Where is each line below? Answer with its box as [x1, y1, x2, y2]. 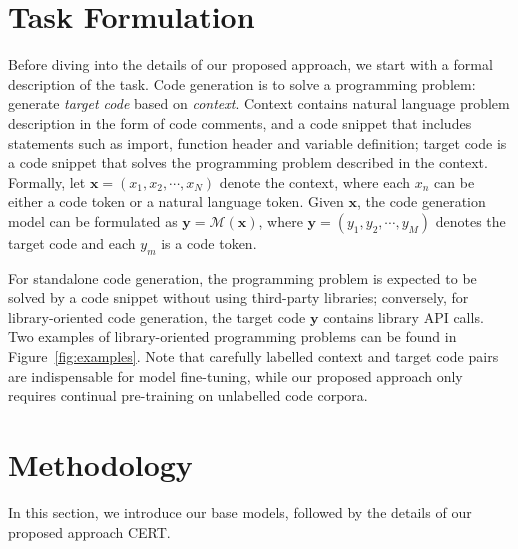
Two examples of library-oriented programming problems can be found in [8, 326, 457, 347]
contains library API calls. [323, 306, 484, 327]
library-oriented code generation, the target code [8, 306, 306, 327]
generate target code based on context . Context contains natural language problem [8, 93, 510, 114]
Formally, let [8, 171, 86, 192]
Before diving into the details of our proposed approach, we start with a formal [8, 54, 493, 75]
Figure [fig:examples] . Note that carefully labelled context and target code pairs [8, 346, 499, 367]
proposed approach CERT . [8, 521, 171, 542]
